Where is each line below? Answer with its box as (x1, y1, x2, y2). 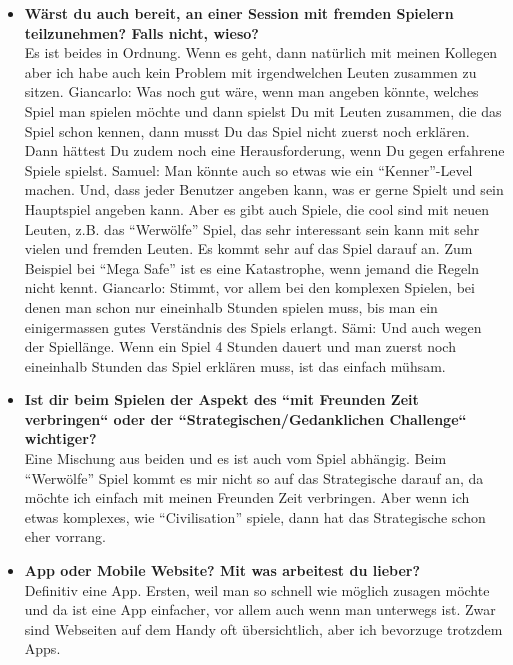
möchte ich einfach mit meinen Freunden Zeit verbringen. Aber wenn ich (24, 487, 470, 508)
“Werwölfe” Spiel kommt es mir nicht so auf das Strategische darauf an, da (24, 467, 484, 488)
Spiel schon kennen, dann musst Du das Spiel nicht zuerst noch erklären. (24, 120, 470, 141)
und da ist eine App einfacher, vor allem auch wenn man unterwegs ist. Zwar (24, 599, 496, 620)
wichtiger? (24, 428, 97, 449)
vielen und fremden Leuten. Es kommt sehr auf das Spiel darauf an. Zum (24, 238, 473, 259)
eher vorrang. (24, 526, 106, 547)
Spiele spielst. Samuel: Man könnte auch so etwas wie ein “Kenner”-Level (24, 159, 473, 180)
